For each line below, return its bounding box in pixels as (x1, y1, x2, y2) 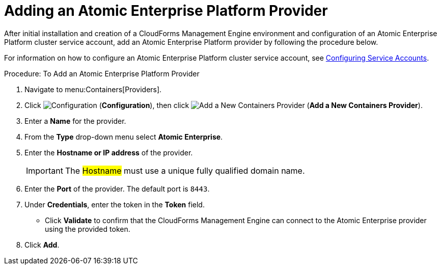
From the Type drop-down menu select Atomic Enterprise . (24, 132, 223, 141)
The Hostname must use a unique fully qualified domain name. (65, 165, 305, 176)
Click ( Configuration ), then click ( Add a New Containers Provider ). (24, 100, 423, 110)
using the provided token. (45, 224, 130, 233)
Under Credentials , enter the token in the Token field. (24, 200, 205, 209)
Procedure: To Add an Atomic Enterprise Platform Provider (4, 69, 200, 78)
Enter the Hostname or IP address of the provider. (24, 148, 193, 157)
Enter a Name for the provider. (24, 116, 126, 125)
